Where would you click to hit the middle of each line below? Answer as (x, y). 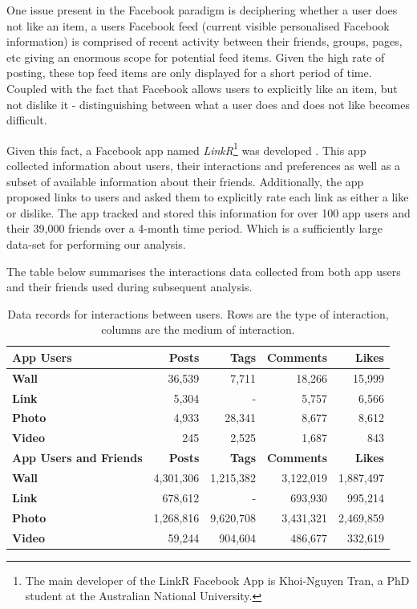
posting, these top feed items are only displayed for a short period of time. (189, 73)
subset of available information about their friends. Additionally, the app (185, 181)
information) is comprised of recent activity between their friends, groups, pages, (204, 41)
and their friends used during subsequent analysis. (130, 287)
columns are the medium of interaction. (198, 329)
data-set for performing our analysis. (96, 244)
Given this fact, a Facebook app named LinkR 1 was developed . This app (186, 148)
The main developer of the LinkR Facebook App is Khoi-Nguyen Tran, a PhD (217, 580)
